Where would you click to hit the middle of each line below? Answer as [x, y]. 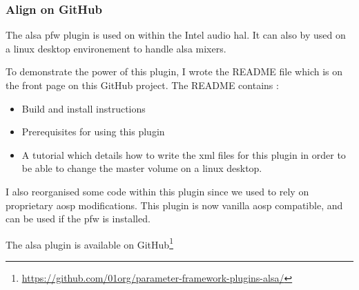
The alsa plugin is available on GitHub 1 [89, 243]
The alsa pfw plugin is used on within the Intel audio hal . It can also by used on [176, 35]
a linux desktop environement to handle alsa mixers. [116, 48]
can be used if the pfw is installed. [78, 219]
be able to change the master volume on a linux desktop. [142, 168]
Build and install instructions [84, 108]
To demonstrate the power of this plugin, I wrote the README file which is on [174, 71]
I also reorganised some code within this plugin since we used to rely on [157, 191]
